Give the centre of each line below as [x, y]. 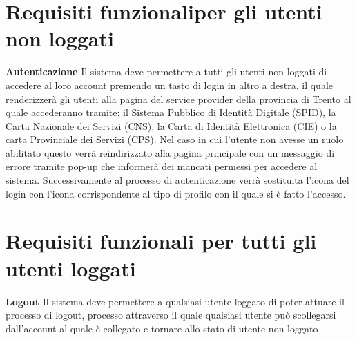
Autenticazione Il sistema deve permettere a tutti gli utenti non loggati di [166, 72]
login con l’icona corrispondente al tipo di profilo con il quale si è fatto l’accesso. [176, 193]
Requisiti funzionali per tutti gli [161, 241]
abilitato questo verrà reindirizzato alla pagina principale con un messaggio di [170, 152]
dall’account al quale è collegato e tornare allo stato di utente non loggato [162, 328]
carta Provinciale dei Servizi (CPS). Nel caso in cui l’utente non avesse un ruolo [175, 139]
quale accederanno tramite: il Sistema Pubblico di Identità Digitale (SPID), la [171, 112]
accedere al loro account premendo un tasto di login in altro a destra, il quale [170, 85]
